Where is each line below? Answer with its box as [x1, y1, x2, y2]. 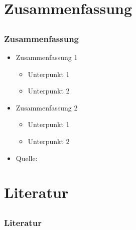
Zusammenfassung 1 [16, 52, 78, 62]
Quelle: [16, 152, 38, 163]
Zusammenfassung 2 [16, 102, 78, 112]
